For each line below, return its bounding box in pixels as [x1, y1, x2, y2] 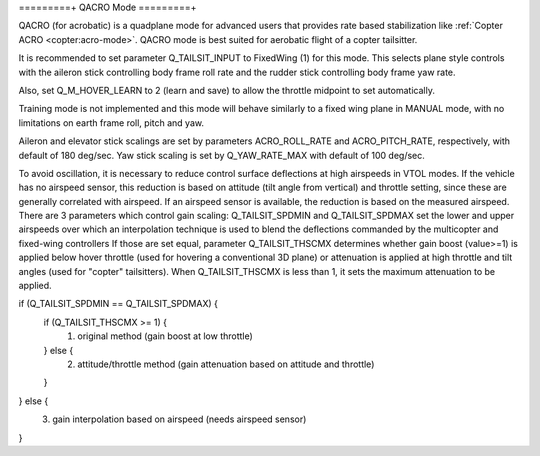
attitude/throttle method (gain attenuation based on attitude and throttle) [77, 358, 375, 370]
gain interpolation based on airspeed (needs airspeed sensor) [52, 413, 307, 425]
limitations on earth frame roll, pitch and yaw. [18, 116, 205, 129]
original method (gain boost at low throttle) [77, 330, 254, 342]
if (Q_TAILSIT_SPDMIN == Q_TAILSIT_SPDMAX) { [18, 298, 219, 310]
